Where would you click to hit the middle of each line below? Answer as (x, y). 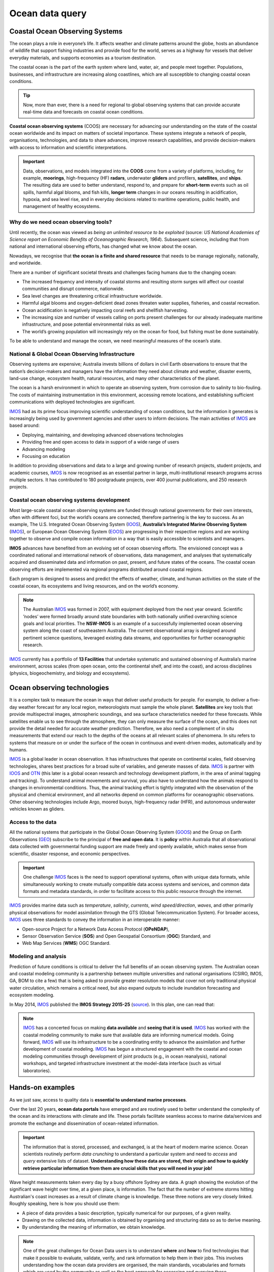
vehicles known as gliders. (37, 809)
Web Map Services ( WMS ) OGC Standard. (66, 943)
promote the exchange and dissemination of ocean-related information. (84, 1123)
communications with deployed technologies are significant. (72, 402)
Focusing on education (46, 456)
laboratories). (37, 1071)
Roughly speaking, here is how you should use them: (65, 1204)
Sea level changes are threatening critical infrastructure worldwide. (92, 296)
